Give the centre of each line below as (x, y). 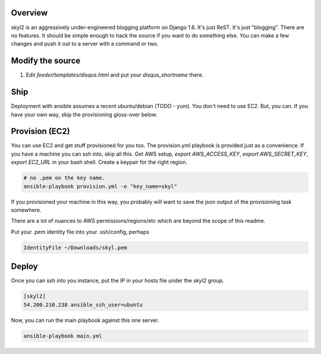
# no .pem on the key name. (64, 178)
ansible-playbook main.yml (63, 336)
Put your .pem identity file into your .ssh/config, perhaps (80, 232)
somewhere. (26, 210)
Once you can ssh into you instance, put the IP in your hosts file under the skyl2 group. (117, 281)
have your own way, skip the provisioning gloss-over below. (84, 114)
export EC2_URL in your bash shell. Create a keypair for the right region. (99, 162)
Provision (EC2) (41, 132)
